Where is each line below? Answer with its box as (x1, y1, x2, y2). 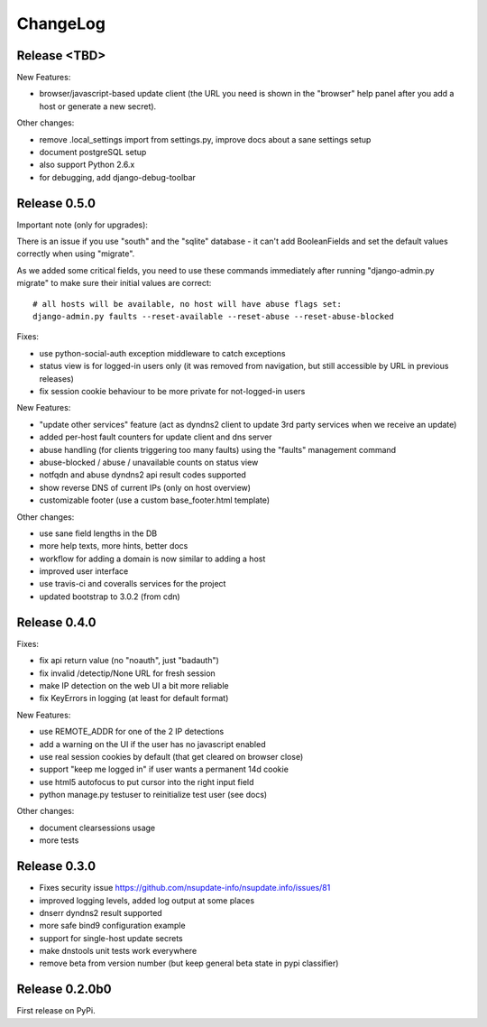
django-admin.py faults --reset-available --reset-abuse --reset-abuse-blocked (32, 311, 394, 322)
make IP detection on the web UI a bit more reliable (39, 680, 229, 690)
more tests (39, 835, 79, 846)
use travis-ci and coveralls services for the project (39, 578, 226, 589)
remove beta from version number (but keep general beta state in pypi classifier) (39, 958, 339, 969)
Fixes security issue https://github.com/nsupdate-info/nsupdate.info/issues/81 (39, 883, 331, 893)
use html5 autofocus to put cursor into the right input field (39, 776, 254, 787)
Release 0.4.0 (16, 615, 96, 630)
